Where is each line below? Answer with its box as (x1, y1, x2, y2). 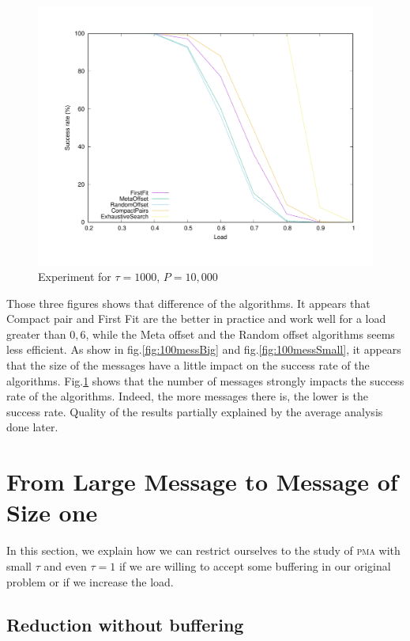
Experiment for (38, 268, 111, 285)
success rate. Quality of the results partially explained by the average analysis (6, 403, 383, 419)
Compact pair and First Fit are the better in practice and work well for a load (6, 310, 386, 327)
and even (43, 557, 87, 574)
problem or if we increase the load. (6, 573, 174, 590)
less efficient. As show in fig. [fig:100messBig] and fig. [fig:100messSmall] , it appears (6, 341, 401, 358)
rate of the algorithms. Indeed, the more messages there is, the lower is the (6, 388, 368, 404)
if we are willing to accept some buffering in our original (118, 557, 391, 574)
